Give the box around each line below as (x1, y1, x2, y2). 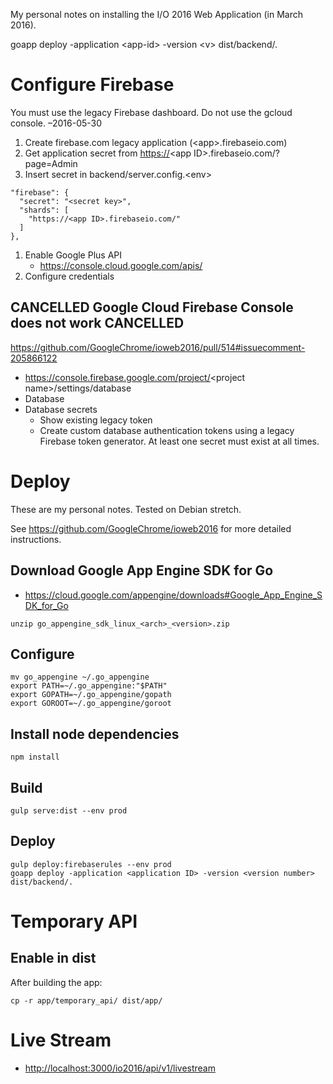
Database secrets (24, 403, 98, 415)
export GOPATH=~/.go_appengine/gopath (10, 690, 172, 700)
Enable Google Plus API (24, 249, 123, 261)
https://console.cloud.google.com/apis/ (39, 259, 203, 271)
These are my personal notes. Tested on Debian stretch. (10, 503, 242, 515)
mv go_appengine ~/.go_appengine (10, 672, 150, 683)
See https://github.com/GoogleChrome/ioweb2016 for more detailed (10, 522, 292, 534)
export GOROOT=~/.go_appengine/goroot (10, 699, 172, 709)
